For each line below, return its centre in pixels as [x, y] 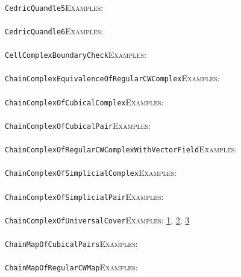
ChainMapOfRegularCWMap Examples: [71, 267]
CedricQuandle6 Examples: [54, 30]
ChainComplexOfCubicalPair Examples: [78, 125]
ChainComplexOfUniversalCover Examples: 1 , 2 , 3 [97, 219]
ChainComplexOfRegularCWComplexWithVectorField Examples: [121, 149]
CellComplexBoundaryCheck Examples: [76, 54]
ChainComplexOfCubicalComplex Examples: [84, 101]
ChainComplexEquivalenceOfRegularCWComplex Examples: [112, 78]
